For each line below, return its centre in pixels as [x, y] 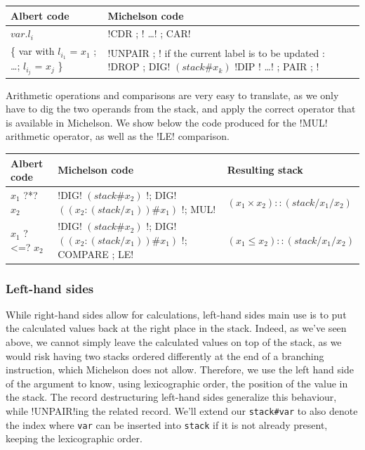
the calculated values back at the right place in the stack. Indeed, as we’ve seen [176, 328]
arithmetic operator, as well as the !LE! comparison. [118, 136]
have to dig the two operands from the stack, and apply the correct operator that [181, 109]
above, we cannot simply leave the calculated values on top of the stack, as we [174, 342]
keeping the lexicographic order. [74, 438]
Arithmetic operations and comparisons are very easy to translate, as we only [172, 95]
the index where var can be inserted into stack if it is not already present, [167, 424]
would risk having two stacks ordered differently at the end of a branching [165, 355]
